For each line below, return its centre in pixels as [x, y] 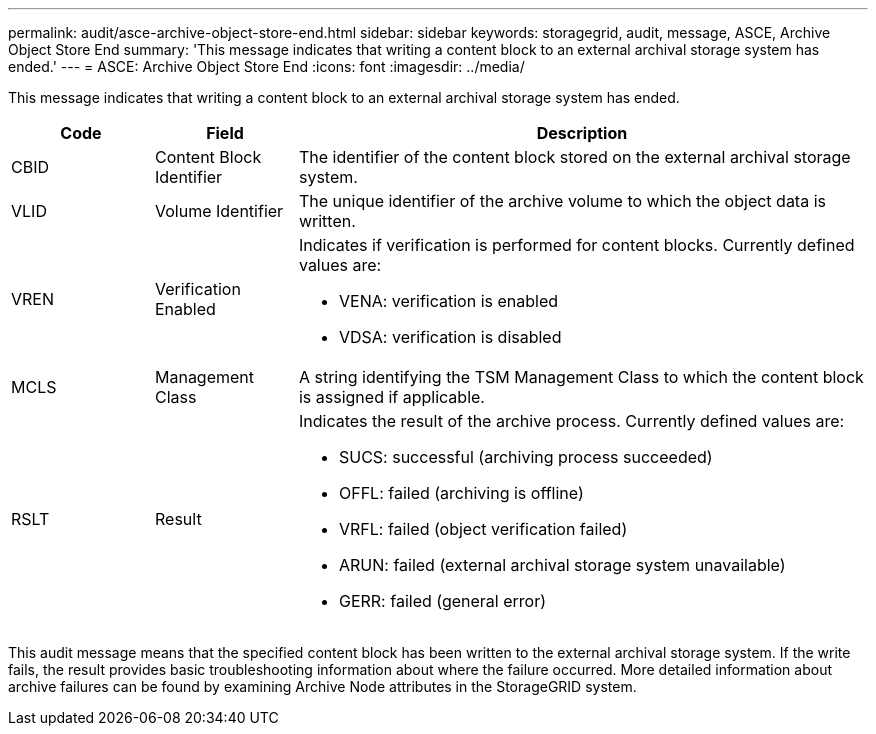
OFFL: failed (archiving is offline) [461, 493]
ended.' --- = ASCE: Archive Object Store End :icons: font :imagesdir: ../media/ [266, 66]
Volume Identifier [219, 211]
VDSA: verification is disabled [450, 337]
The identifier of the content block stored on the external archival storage [574, 157]
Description [582, 133]
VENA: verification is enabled [448, 301]
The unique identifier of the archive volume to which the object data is [562, 201]
